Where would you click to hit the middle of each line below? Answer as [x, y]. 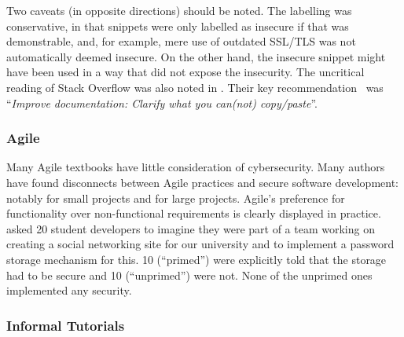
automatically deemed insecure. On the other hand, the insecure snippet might [196, 56]
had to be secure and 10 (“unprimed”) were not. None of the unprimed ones [189, 275]
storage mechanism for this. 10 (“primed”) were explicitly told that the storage [196, 259]
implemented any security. [69, 290]
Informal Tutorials [66, 325]
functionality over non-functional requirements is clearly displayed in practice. [194, 213]
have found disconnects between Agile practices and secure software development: [202, 182]
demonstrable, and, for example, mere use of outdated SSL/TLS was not [181, 41]
